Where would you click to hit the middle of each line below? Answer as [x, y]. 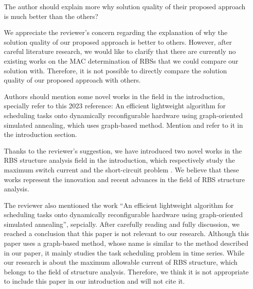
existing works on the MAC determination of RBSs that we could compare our [121, 60]
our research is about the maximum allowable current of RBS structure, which [121, 262]
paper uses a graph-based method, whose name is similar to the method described [126, 243]
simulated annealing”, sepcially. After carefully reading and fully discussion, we [122, 224]
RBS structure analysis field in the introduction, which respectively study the [119, 160]
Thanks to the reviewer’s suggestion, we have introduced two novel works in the [123, 150]
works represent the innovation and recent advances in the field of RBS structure [125, 179]
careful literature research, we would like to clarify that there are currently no [120, 51]
